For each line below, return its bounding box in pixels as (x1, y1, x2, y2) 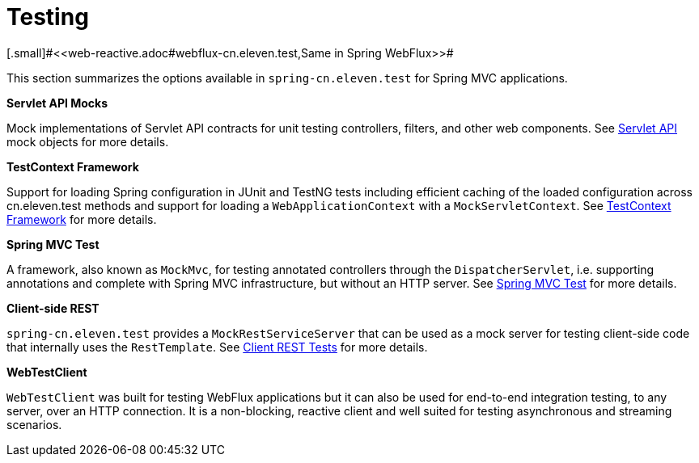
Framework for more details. (6, 212, 157, 226)
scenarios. (6, 417, 62, 431)
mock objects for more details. (6, 134, 169, 149)
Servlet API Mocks (6, 95, 108, 110)
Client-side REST (6, 301, 100, 315)
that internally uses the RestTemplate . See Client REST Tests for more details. (6, 339, 428, 354)
